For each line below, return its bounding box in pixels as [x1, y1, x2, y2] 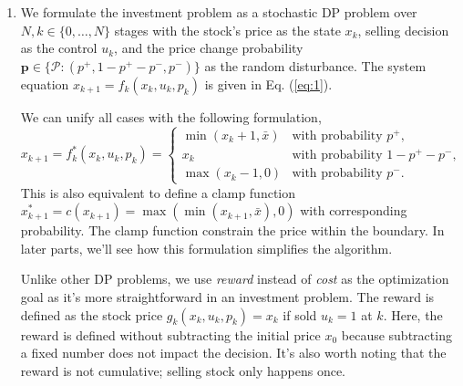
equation [20, 74, 69, 93]
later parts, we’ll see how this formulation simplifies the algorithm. [20, 238, 393, 257]
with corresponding [300, 201, 407, 220]
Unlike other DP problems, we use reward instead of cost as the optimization [20, 269, 449, 288]
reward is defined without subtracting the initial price [20, 325, 321, 344]
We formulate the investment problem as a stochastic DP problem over [20, 3, 417, 21]
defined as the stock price [20, 305, 163, 324]
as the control [20, 38, 98, 57]
